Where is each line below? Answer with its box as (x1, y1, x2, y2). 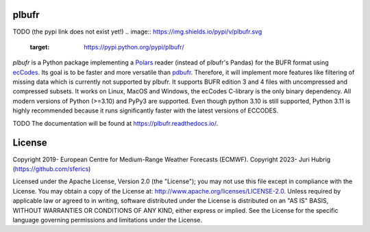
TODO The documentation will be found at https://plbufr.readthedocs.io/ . (12, 119, 219, 127)
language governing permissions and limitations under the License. (12, 216, 202, 224)
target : (29, 43, 50, 51)
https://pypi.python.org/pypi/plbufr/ (84, 43, 184, 51)
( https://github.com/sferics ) (12, 165, 91, 173)
